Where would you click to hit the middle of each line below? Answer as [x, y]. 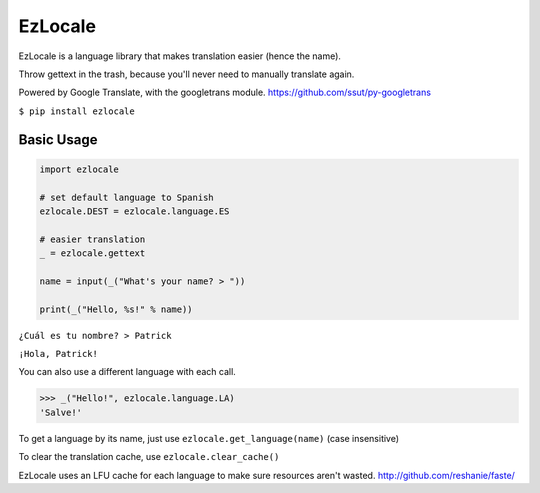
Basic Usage [58, 139]
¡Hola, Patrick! [58, 353]
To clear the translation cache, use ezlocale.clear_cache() [149, 457]
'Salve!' [61, 412]
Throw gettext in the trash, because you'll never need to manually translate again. [186, 74]
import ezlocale [79, 169]
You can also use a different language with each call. [127, 372]
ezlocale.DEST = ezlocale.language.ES [134, 211]
